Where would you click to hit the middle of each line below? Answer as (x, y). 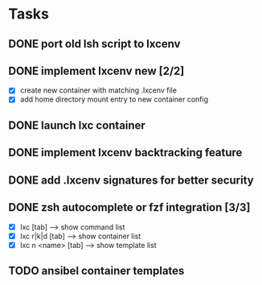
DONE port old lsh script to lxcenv (94, 44)
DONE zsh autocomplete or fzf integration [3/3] (129, 207)
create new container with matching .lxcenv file (98, 90)
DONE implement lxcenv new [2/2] (96, 70)
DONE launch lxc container (77, 125)
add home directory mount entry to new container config (114, 99)
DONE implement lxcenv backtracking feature (125, 153)
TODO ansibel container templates (96, 271)
